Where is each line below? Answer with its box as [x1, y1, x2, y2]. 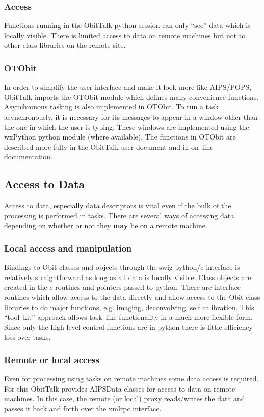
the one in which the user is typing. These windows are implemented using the [4, 121, 249, 132]
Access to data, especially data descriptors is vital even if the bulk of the [4, 200, 231, 211]
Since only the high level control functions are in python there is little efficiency [4, 321, 253, 332]
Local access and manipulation [4, 241, 132, 254]
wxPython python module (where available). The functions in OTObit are [4, 131, 236, 142]
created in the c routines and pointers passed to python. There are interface [4, 282, 241, 292]
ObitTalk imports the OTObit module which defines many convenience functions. [4, 91, 259, 102]
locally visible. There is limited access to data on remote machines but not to [4, 30, 246, 40]
